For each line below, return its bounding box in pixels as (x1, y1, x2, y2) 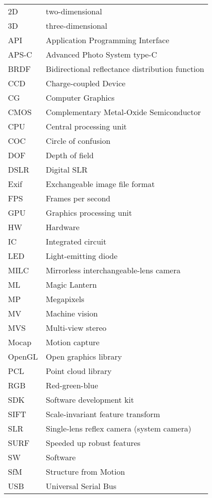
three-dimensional (46, 20, 108, 31)
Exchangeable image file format (46, 178, 155, 189)
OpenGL (8, 351, 38, 362)
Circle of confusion (46, 135, 111, 146)
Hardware (46, 221, 80, 233)
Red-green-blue (46, 379, 98, 391)
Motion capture (46, 336, 100, 348)
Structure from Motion (46, 466, 125, 477)
